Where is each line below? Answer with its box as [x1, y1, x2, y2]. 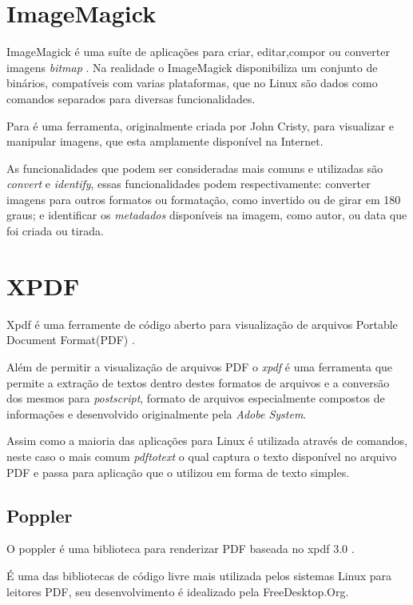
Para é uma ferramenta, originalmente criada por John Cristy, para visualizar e [6, 117, 395, 134]
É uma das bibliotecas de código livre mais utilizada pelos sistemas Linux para [6, 567, 392, 583]
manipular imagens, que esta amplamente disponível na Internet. [6, 133, 324, 150]
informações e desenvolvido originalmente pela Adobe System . [6, 405, 307, 422]
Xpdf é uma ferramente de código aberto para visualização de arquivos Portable [6, 315, 398, 332]
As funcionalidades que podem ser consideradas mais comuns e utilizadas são [6, 159, 383, 176]
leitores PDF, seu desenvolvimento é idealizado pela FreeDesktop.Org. [6, 583, 349, 599]
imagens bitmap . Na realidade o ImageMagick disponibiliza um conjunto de [6, 58, 378, 75]
